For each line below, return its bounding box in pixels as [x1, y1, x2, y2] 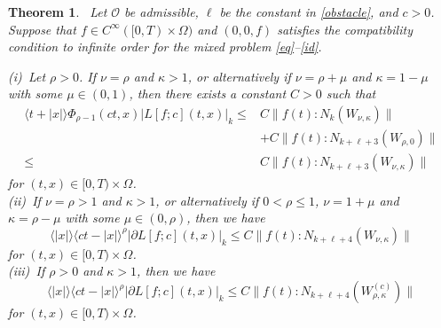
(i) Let [8, 66, 46, 85]
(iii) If [8, 262, 45, 280]
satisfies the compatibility [277, 20, 413, 38]
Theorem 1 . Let [8, 3, 107, 20]
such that [326, 84, 376, 103]
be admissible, [124, 3, 199, 20]
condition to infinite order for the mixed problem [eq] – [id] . [8, 37, 322, 56]
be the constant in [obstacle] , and [219, 3, 398, 20]
